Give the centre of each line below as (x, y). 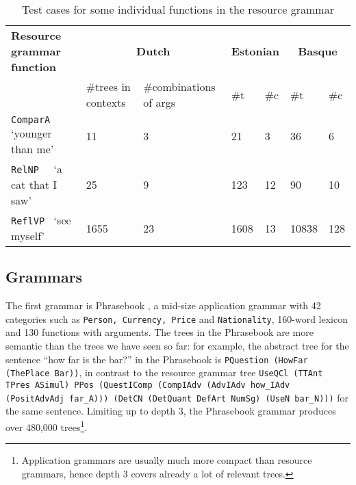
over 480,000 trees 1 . (47, 425)
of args (159, 102)
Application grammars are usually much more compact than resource (167, 460)
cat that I (34, 184)
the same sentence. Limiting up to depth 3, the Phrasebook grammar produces (171, 411)
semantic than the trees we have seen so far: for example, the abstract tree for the (177, 346)
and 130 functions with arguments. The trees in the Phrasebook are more (160, 332)
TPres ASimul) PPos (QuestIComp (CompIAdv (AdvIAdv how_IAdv (148, 385)
